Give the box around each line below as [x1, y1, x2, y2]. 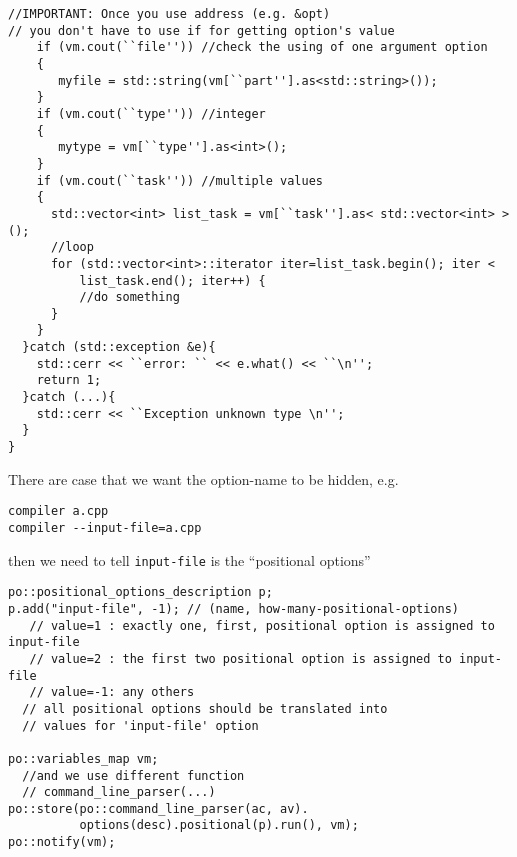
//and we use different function [22, 768, 245, 783]
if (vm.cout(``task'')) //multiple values [36, 173, 323, 188]
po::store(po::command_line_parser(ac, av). [8, 801, 309, 816]
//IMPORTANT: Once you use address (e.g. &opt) [8, 7, 331, 21]
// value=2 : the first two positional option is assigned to [29, 651, 452, 666]
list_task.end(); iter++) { [79, 273, 266, 288]
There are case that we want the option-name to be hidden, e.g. [8, 468, 399, 489]
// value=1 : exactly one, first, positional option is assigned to [29, 618, 495, 633]
